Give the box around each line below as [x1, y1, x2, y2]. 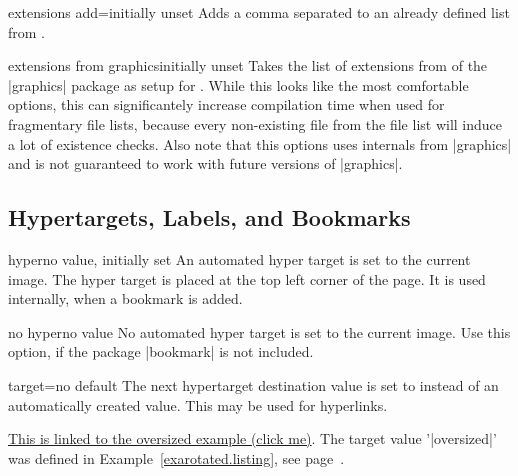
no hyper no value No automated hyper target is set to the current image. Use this [8, 321, 511, 342]
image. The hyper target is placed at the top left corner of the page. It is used [8, 268, 486, 289]
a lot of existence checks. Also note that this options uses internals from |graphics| [8, 133, 512, 154]
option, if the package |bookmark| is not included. [8, 341, 314, 362]
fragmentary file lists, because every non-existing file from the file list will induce [8, 113, 503, 134]
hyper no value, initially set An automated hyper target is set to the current [8, 248, 471, 269]
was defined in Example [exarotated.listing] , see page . [8, 447, 345, 468]
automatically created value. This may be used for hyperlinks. [8, 394, 388, 415]
